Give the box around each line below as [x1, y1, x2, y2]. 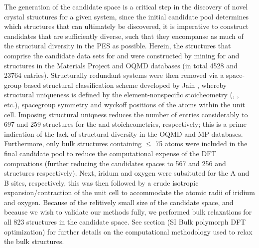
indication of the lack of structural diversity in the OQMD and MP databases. [4, 128, 243, 139]
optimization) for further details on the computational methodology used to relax [4, 226, 253, 237]
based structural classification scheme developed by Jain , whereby [23, 79, 227, 90]
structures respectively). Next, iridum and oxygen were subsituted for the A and [4, 168, 250, 178]
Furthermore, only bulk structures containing [4, 138, 142, 149]
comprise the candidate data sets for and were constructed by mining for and [4, 50, 240, 60]
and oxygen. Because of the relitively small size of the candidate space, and [4, 197, 234, 207]
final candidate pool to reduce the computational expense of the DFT [4, 148, 217, 158]
